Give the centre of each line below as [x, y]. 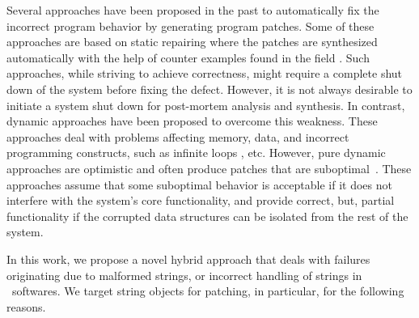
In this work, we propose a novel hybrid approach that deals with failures [188, 259]
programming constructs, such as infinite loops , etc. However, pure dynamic [196, 153]
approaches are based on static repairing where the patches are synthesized [192, 42]
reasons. [26, 306]
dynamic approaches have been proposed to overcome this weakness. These [192, 121]
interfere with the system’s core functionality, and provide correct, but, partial [201, 200]
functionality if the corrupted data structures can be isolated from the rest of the [207, 216]
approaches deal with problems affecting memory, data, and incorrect [178, 136]
